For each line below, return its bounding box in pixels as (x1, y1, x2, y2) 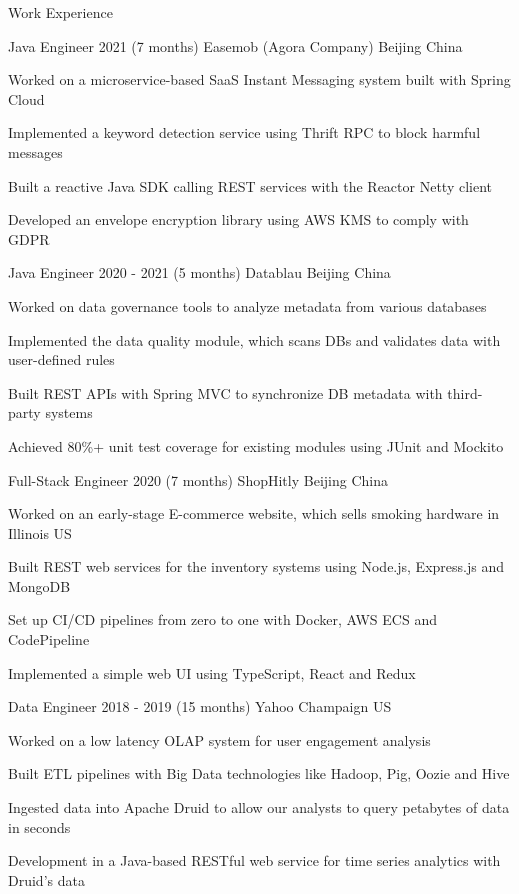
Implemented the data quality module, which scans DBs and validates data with (8, 329, 501, 350)
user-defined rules (8, 349, 115, 370)
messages (8, 141, 63, 162)
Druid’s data (8, 869, 85, 890)
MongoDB (8, 575, 71, 596)
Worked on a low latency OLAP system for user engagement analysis (8, 729, 431, 750)
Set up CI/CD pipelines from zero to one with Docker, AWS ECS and (8, 609, 437, 630)
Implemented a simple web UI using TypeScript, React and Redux (8, 662, 416, 683)
